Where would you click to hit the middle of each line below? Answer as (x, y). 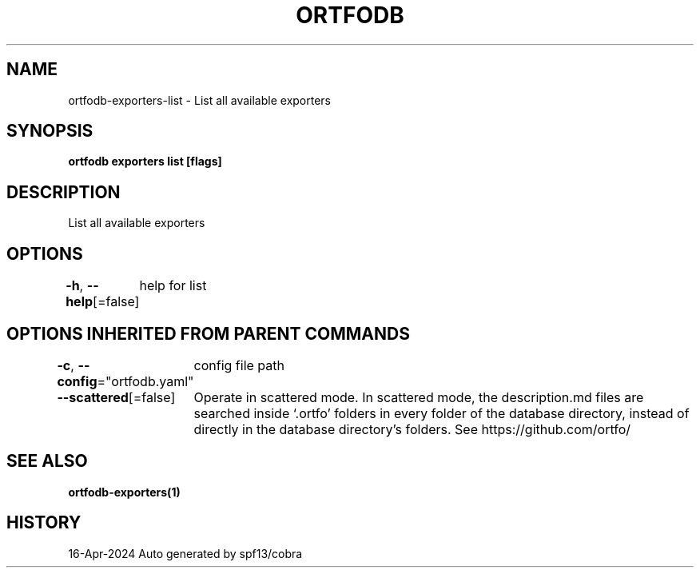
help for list (173, 286)
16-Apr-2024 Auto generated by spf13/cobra (185, 553)
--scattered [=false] (116, 397)
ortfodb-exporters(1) (124, 492)
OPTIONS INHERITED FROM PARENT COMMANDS (208, 333)
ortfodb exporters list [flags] (145, 161)
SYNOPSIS (50, 131)
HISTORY (44, 523)
